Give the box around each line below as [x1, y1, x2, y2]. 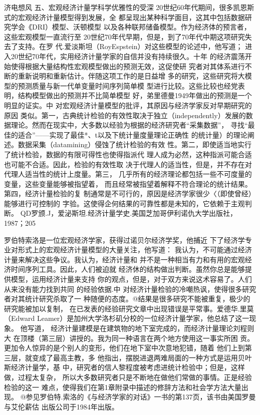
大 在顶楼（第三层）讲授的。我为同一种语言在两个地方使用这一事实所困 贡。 [4, 332, 254, 343]
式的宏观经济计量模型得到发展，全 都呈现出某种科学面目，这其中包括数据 [4, 12, 245, 22]
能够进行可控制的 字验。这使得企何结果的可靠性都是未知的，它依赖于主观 [4, 198, 245, 208]
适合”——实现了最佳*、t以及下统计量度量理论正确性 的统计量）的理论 [18, 129, 247, 140]
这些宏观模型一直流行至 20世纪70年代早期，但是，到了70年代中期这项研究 [4, 31, 245, 42]
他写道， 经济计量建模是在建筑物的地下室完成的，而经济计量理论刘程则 [20, 323, 254, 333]
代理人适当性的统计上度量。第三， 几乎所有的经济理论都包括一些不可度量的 [4, 169, 252, 179]
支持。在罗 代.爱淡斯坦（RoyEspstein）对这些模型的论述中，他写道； [18, 41, 243, 52]
